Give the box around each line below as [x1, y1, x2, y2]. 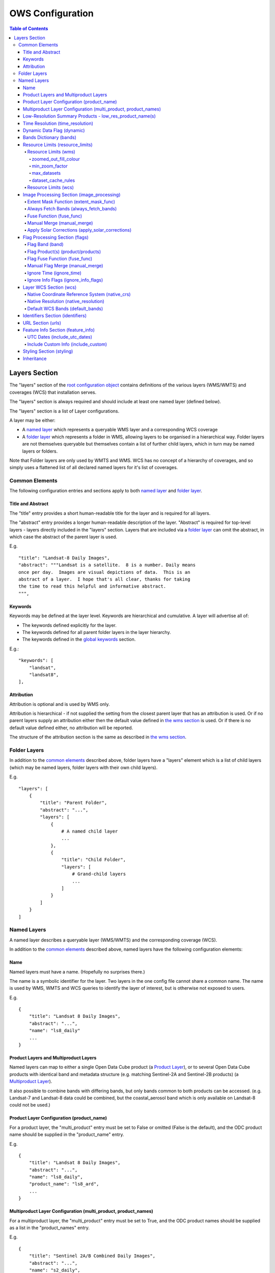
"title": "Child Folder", [61, 857, 126, 863]
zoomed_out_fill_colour [32, 156, 80, 162]
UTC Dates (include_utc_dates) [27, 334, 93, 340]
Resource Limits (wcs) [27, 184, 74, 190]
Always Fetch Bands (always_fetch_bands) [27, 206, 117, 212]
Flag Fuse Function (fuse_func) [27, 256, 93, 262]
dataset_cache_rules [32, 177, 75, 183]
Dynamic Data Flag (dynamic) [23, 127, 85, 133]
